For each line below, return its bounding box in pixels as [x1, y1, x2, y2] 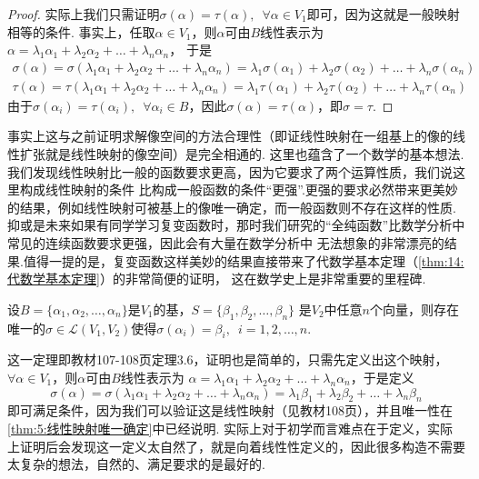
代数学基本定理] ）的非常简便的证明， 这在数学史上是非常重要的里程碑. [7, 269, 426, 288]
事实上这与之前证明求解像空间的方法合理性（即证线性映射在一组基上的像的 [7, 126, 453, 145]
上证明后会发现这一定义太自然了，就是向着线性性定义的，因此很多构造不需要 [7, 436, 465, 455]
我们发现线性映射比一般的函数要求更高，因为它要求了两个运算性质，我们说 [7, 162, 453, 181]
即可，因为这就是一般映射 [306, 5, 460, 23]
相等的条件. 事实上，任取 [7, 22, 155, 41]
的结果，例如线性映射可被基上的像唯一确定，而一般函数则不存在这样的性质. [7, 197, 456, 216]
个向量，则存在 [370, 299, 459, 318]
